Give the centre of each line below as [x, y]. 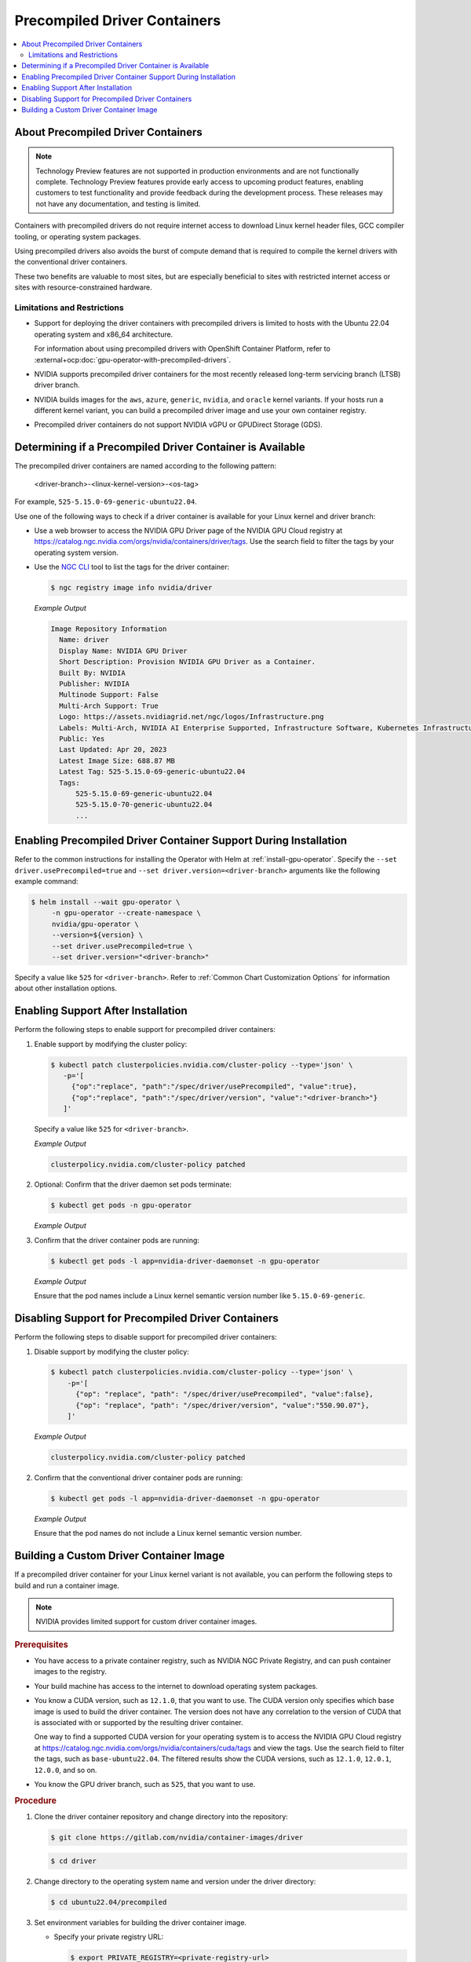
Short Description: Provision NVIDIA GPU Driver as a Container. [188, 662]
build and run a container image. [67, 1585]
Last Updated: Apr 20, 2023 [113, 750]
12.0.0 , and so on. [66, 1770]
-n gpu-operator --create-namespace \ [126, 913]
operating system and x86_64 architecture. [104, 334]
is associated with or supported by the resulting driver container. [139, 1723]
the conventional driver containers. [71, 262]
